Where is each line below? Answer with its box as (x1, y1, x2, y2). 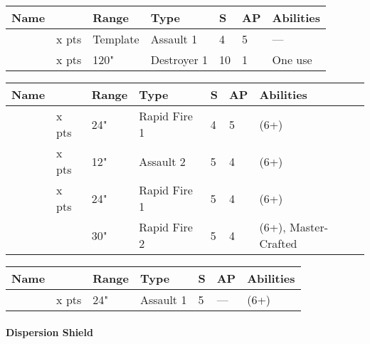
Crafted (259, 235, 297, 251)
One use (272, 51, 312, 68)
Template (92, 31, 139, 47)
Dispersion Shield (6, 324, 93, 339)
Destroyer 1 (150, 51, 208, 68)
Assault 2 (139, 152, 186, 170)
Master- (290, 219, 329, 235)
